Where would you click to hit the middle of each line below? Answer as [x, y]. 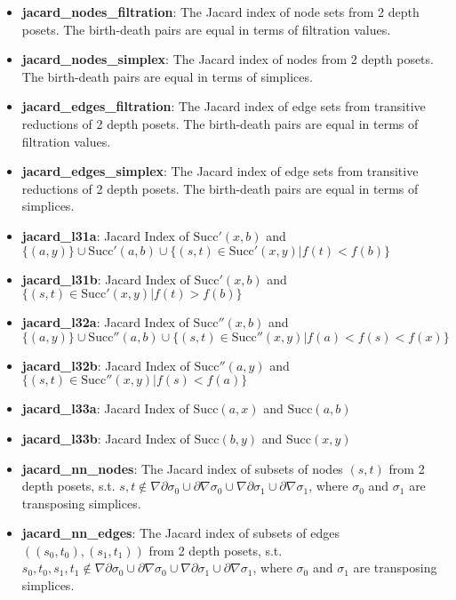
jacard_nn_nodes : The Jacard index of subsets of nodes [182, 468]
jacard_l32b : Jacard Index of [106, 365]
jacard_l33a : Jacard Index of [105, 408]
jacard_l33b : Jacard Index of [106, 438]
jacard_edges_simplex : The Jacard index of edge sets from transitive [220, 171]
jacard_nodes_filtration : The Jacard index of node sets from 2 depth [220, 12]
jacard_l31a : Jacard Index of [105, 235]
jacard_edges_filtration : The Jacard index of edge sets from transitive [224, 106]
